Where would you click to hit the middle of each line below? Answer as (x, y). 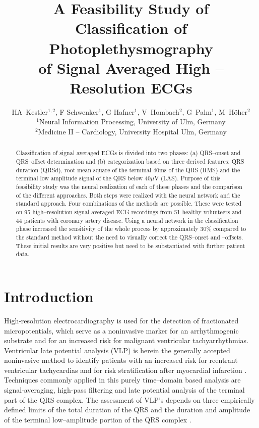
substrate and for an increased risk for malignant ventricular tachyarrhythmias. (126, 340)
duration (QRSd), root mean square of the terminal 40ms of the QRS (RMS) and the (128, 170)
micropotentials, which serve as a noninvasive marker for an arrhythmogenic (121, 330)
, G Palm (197, 111)
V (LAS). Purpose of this (187, 178)
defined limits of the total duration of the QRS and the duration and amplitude (127, 410)
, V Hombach (158, 111)
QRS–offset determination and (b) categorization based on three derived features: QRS (130, 161)
